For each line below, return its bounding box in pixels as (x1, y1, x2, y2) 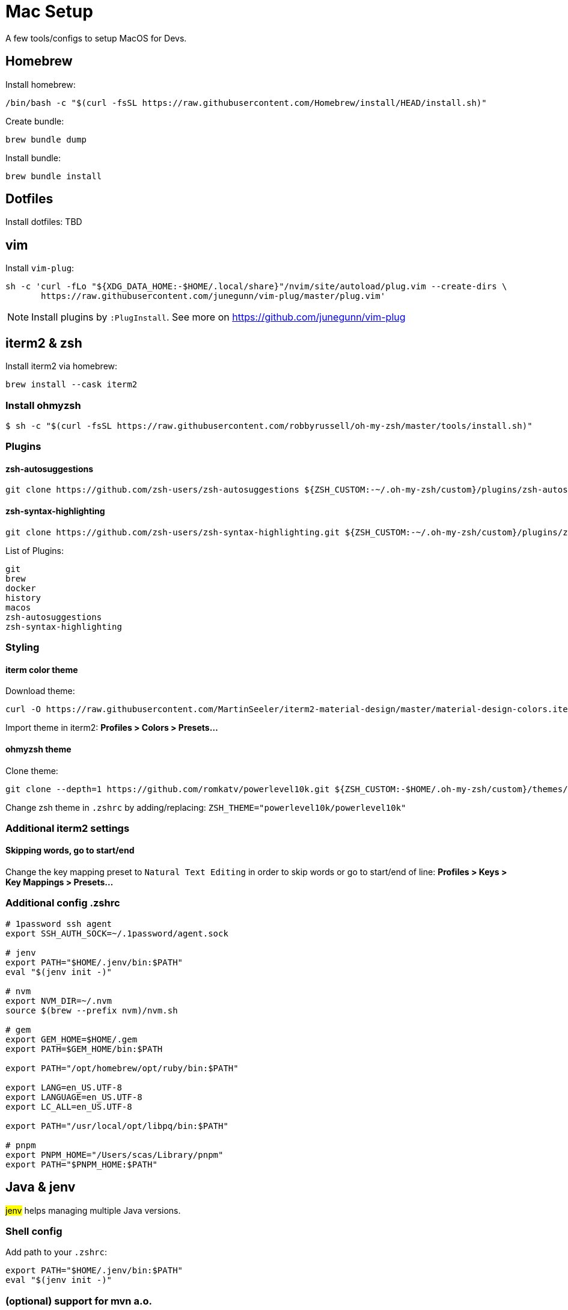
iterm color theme (5, 664, 78, 675)
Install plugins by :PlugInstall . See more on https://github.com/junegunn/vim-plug (31, 311, 406, 324)
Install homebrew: (5, 79, 76, 90)
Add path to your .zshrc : (5, 1247, 107, 1258)
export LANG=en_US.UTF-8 (5, 1082, 122, 1092)
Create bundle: (5, 115, 64, 126)
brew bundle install (5, 171, 102, 181)
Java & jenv (5, 1179, 76, 1195)
